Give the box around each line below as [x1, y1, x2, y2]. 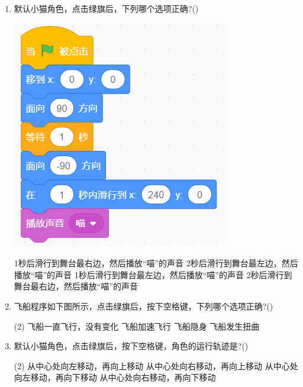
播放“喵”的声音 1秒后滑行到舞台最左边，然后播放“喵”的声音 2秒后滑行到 [14, 268, 292, 280]
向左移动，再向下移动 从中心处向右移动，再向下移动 [14, 371, 216, 383]
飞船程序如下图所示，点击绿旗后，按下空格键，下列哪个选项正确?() [14, 299, 273, 312]
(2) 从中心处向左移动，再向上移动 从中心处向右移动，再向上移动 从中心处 [14, 359, 298, 372]
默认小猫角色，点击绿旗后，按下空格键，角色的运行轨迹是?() [14, 340, 249, 352]
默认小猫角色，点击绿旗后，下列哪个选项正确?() [14, 2, 199, 14]
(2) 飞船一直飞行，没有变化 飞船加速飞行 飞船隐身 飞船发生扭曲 [14, 320, 260, 332]
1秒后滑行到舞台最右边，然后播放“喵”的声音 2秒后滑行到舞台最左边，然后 [14, 257, 298, 269]
